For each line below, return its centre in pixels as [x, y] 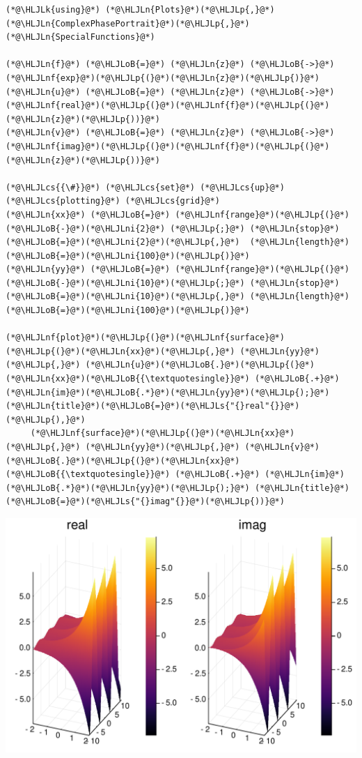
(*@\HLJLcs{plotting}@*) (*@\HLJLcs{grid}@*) [113, 201]
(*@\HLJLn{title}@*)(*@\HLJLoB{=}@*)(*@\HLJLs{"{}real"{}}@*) [153, 406]
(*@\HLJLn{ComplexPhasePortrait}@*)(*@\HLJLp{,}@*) [128, 23]
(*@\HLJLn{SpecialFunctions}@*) [80, 37]
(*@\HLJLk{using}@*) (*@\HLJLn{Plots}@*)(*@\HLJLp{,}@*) [140, 10]
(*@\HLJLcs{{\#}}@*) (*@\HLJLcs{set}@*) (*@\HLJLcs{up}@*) [145, 187]
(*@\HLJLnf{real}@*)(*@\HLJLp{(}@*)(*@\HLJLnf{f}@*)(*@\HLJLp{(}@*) [168, 106]
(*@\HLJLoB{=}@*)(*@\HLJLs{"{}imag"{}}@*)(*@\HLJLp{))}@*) [145, 502]
